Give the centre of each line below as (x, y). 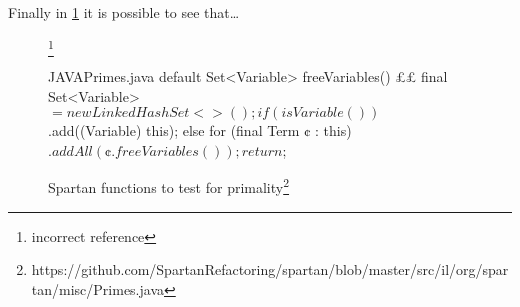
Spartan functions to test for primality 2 (169, 185)
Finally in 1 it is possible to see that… (124, 12)
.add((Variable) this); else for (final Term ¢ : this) (200, 130)
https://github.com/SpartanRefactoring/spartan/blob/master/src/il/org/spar (270, 269)
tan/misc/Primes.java (98, 288)
